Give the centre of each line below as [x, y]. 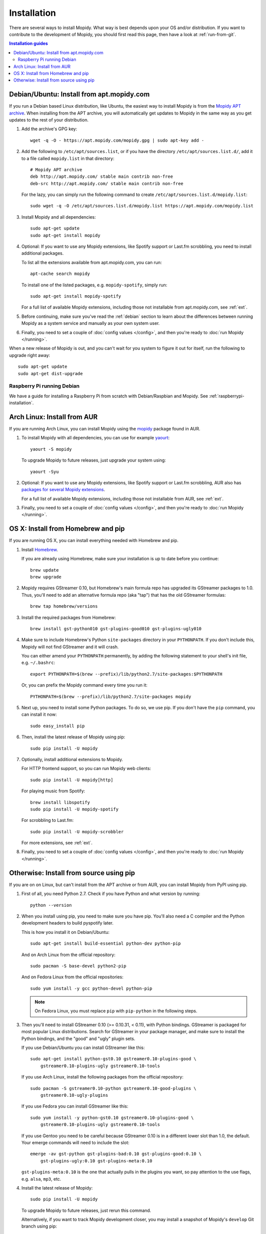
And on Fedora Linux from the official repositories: [72, 977]
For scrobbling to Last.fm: [48, 820]
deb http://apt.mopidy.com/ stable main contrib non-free [102, 177]
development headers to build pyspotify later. [67, 923]
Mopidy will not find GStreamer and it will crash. [70, 647]
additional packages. [43, 253]
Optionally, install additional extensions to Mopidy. [72, 759]
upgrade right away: [30, 355]
